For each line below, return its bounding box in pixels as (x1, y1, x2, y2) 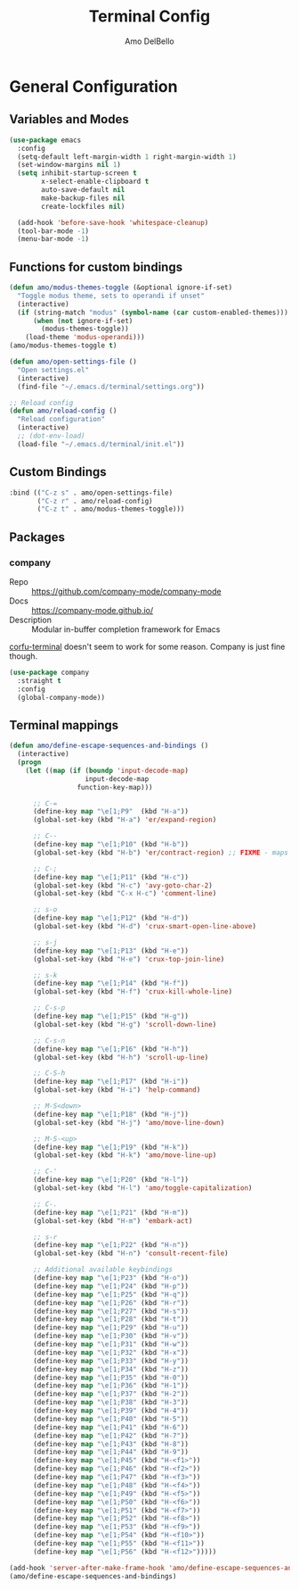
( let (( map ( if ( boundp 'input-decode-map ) (25, 766, 190, 775)
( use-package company (9, 668, 90, 677)
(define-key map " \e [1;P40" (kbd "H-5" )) (32, 1414, 190, 1423)
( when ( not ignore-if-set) (32, 316, 133, 325)
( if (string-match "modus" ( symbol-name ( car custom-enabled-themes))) (17, 308, 289, 317)
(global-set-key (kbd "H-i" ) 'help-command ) (32, 1086, 201, 1095)
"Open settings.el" (17, 365, 90, 374)
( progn (17, 758, 42, 767)
